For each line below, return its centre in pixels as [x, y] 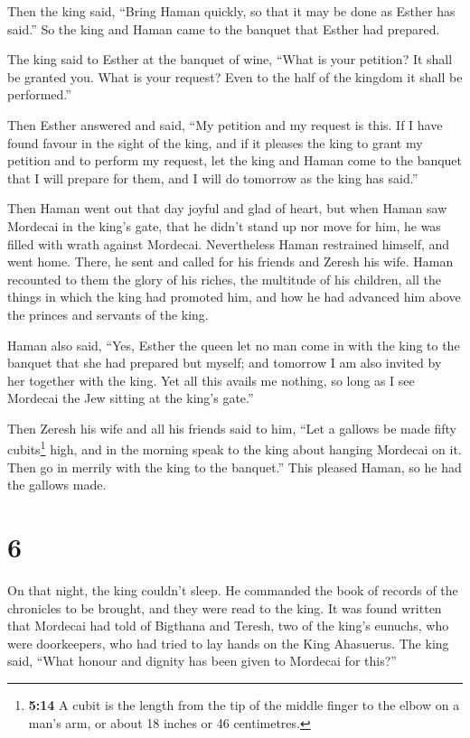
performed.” [39, 94]
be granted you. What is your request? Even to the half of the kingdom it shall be [235, 76]
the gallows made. [57, 485]
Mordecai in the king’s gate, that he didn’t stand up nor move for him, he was [224, 225]
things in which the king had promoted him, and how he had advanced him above [234, 297]
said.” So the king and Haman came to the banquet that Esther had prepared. [224, 28]
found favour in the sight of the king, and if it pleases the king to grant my [215, 142]
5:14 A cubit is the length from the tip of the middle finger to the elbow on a [244, 705]
